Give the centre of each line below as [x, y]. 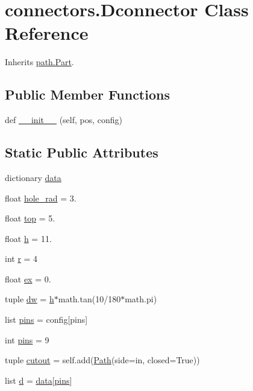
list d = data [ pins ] [39, 380]
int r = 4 [21, 259]
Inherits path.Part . [39, 62]
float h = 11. [28, 238]
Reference [47, 33]
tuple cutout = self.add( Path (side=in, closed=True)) [102, 360]
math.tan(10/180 [89, 299]
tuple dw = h [30, 299]
